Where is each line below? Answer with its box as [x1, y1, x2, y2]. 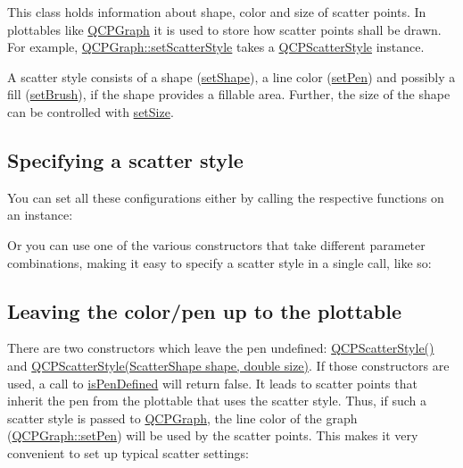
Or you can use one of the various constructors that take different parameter [7, 235, 426, 254]
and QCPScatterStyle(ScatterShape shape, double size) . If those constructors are [7, 355, 450, 374]
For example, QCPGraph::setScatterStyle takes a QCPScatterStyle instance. [7, 38, 425, 56]
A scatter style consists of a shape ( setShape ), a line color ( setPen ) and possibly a [7, 67, 456, 86]
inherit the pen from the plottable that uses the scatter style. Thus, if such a [7, 391, 426, 410]
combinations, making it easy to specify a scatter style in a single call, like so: [7, 253, 432, 272]
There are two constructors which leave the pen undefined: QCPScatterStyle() [7, 338, 434, 357]
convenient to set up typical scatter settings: [7, 443, 249, 462]
